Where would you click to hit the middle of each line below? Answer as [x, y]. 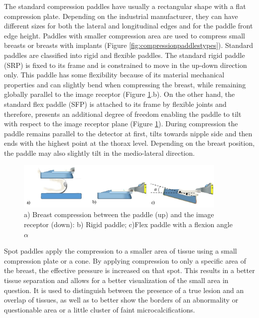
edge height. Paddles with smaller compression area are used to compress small [125, 35]
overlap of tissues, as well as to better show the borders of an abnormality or [121, 300]
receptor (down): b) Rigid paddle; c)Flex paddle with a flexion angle [128, 224]
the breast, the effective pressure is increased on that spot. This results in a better [129, 270]
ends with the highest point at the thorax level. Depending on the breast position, [129, 143]
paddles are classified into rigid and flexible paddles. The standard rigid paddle [125, 55]
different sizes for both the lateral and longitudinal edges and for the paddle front [129, 26]
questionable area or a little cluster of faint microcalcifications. [100, 309]
